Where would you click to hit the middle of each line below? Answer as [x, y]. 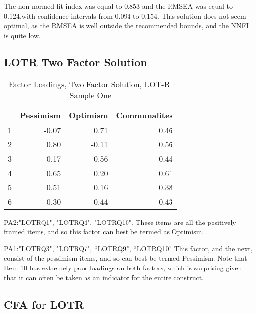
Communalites [144, 115]
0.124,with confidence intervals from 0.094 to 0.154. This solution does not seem [125, 16]
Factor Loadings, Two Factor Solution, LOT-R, [90, 84]
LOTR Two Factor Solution [76, 62]
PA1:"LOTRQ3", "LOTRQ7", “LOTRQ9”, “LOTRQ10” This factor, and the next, [128, 248]
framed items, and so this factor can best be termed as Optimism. [104, 232]
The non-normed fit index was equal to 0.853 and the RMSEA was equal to [118, 6]
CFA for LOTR [44, 304]
